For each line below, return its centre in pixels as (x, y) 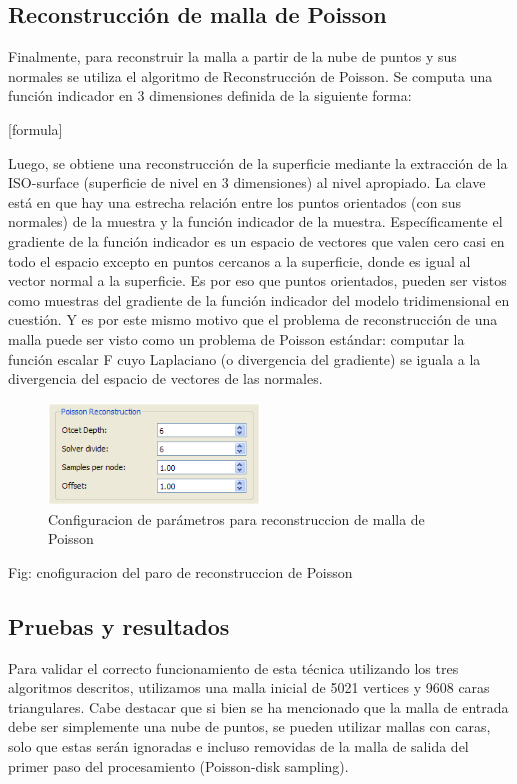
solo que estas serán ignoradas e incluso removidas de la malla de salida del (238, 746)
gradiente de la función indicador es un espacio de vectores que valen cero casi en (256, 240)
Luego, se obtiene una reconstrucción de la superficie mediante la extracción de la (258, 162)
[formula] (35, 128)
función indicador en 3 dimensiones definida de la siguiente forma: (210, 95)
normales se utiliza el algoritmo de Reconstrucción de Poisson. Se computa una (250, 75)
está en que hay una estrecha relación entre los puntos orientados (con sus (234, 201)
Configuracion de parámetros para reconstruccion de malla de (236, 518)
